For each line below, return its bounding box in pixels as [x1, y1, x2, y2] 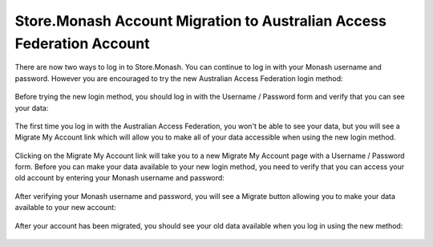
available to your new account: [14, 203, 116, 213]
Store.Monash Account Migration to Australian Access [14, 12, 386, 30]
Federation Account [14, 34, 150, 52]
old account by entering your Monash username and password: [14, 173, 225, 183]
